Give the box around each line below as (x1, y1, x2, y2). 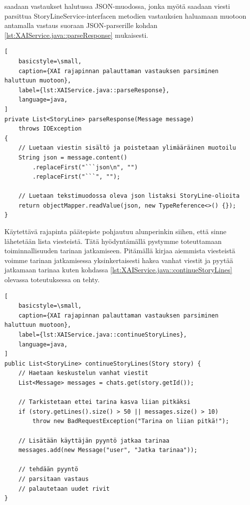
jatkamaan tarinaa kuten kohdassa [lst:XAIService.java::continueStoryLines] (4, 265, 232, 275)
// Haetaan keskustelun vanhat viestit (18, 370, 149, 377)
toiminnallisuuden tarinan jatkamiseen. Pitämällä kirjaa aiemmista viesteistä (4, 245, 235, 256)
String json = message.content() (18, 154, 127, 161)
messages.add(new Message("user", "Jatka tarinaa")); (18, 447, 198, 454)
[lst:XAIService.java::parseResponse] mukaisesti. (4, 29, 149, 40)
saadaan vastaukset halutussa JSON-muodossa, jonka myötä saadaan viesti (4, 1, 230, 11)
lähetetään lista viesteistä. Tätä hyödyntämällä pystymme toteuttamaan (4, 236, 222, 246)
